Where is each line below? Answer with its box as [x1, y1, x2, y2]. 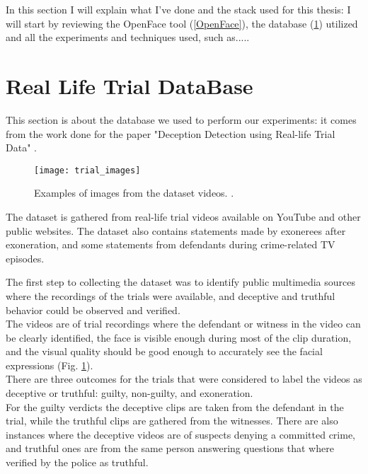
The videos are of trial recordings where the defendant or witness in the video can [6, 316, 361, 331]
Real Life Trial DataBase [6, 71, 253, 100]
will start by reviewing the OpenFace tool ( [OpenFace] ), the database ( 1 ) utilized [6, 16, 358, 30]
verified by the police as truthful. [6, 455, 149, 470]
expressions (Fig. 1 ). [6, 357, 93, 372]
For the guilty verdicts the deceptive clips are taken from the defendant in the [6, 399, 344, 414]
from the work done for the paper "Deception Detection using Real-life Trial [6, 126, 335, 141]
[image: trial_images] [34, 165, 141, 175]
